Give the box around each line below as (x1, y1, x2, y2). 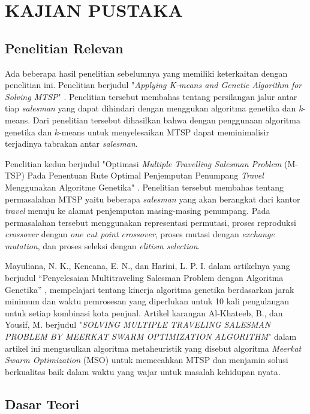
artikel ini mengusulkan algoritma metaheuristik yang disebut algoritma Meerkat (5, 342, 302, 354)
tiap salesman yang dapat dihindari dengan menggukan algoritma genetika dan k (5, 102, 303, 114)
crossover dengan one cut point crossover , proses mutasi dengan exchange (5, 228, 275, 240)
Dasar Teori (5, 394, 80, 413)
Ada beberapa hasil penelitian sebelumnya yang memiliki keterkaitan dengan (5, 67, 288, 79)
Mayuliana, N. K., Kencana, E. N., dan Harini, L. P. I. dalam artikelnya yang (5, 259, 290, 272)
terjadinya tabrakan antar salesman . (5, 137, 138, 150)
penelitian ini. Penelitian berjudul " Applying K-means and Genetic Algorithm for (5, 78, 302, 91)
